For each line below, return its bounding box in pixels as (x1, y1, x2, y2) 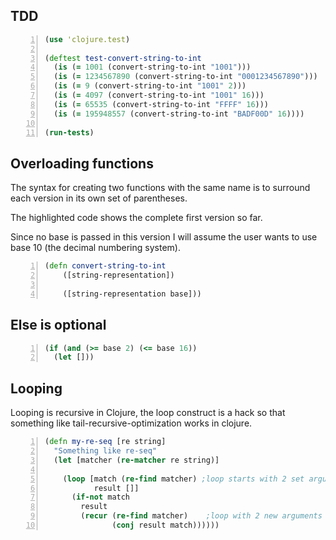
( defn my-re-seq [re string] (44, 437, 167, 447)
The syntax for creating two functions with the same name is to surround (10, 182, 311, 194)
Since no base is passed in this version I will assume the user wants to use (10, 231, 318, 243)
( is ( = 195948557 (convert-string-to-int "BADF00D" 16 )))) (53, 109, 305, 119)
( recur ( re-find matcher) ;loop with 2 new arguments (80, 511, 323, 521)
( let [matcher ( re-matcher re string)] (53, 455, 220, 465)
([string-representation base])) (62, 289, 202, 299)
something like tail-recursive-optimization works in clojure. (10, 417, 253, 429)
